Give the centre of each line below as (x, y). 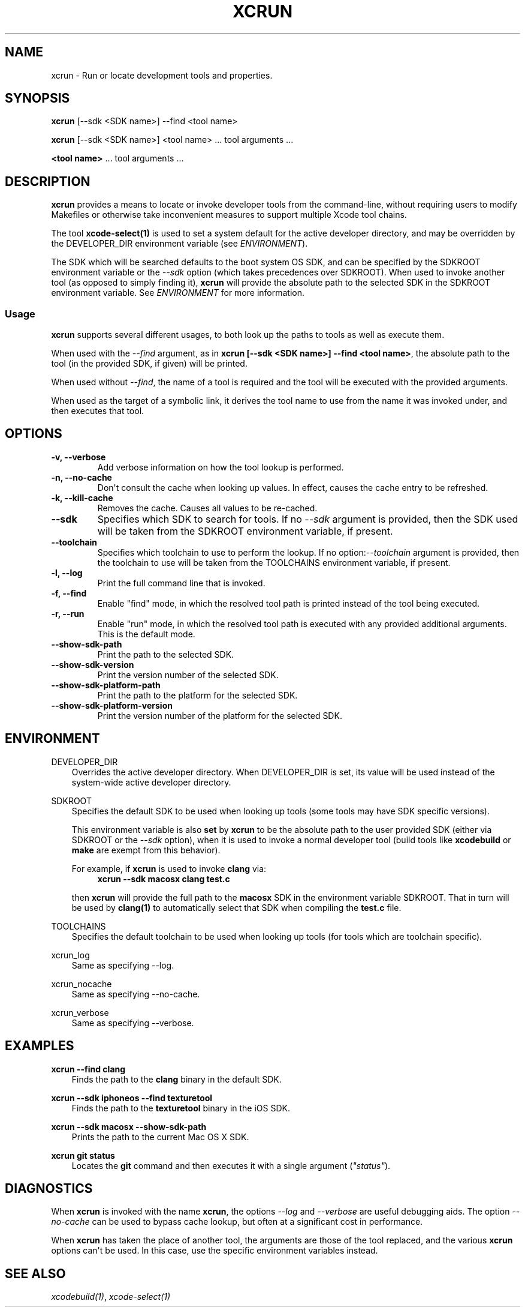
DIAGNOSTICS (49, 1188)
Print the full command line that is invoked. (181, 583)
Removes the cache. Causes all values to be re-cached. (207, 508)
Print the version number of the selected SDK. (188, 675)
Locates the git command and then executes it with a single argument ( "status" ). (231, 1165)
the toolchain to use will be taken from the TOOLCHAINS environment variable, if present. (274, 562)
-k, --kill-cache (82, 497)
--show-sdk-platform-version (112, 705)
